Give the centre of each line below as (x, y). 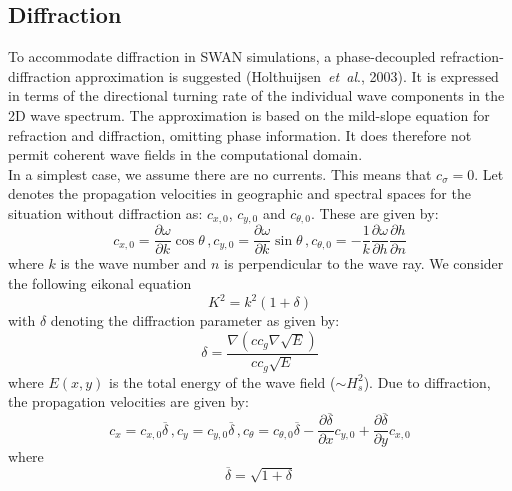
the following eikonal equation (100, 283)
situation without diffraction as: (105, 212)
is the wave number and (133, 263)
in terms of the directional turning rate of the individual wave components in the (256, 95)
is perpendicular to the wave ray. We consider (364, 263)
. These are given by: (374, 212)
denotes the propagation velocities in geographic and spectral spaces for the (239, 193)
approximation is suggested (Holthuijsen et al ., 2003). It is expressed (287, 75)
